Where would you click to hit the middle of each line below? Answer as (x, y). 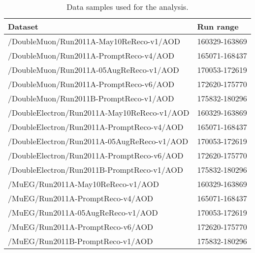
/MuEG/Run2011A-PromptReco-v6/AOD (81, 227)
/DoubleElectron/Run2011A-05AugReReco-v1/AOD (98, 141)
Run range (218, 26)
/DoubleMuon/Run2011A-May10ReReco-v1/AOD (94, 41)
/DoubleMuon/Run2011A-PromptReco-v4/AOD (91, 55)
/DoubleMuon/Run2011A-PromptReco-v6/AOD (91, 84)
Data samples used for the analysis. (127, 7)
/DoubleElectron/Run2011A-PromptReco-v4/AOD (96, 127)
